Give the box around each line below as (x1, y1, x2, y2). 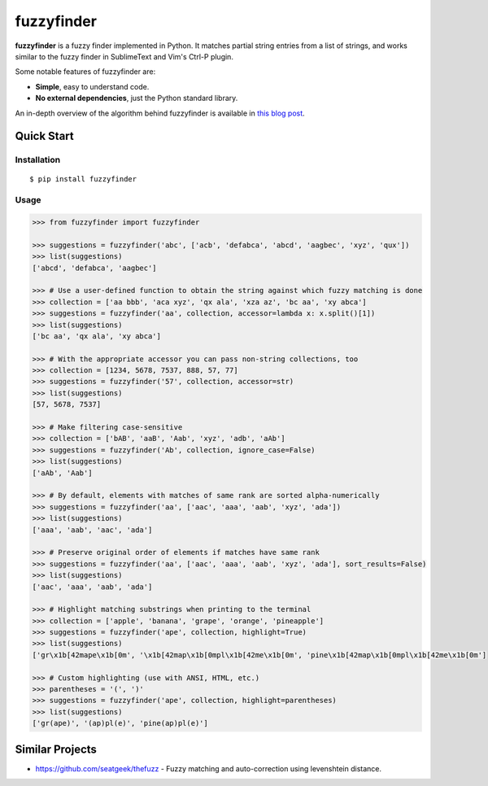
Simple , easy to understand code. (35, 81, 150, 91)
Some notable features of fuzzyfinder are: (15, 67, 156, 76)
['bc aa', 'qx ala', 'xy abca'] (32, 331, 162, 341)
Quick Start (15, 129, 74, 143)
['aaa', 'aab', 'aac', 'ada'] (32, 525, 153, 535)
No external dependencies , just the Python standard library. (35, 94, 238, 103)
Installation (15, 155, 61, 166)
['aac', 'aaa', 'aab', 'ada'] (32, 582, 153, 592)
